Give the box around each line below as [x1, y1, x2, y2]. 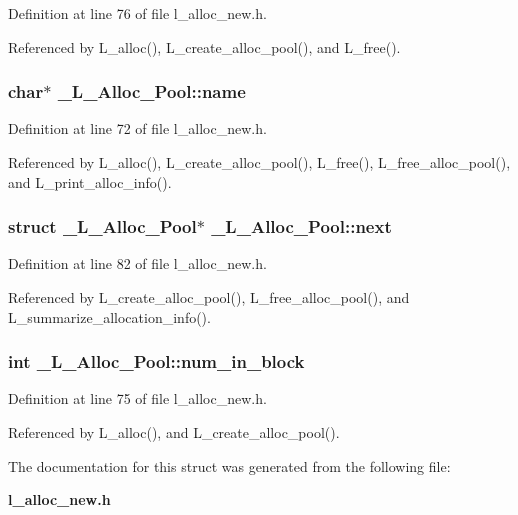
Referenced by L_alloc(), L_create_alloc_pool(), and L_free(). [8, 36, 401, 57]
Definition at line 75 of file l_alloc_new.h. [8, 388, 267, 409]
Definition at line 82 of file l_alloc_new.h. [8, 253, 267, 274]
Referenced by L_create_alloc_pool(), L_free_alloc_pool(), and [8, 287, 410, 307]
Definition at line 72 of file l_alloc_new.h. [8, 118, 267, 139]
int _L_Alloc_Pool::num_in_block [8, 349, 305, 374]
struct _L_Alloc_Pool [8, 214, 197, 239]
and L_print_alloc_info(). [8, 171, 172, 192]
